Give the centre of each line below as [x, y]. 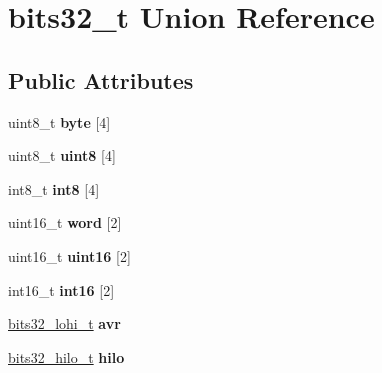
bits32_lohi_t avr [64, 323]
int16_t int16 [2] [61, 289]
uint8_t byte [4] [59, 121]
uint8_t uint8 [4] [62, 155]
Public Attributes [101, 79]
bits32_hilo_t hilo [66, 356]
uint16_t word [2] [65, 222]
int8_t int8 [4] [54, 188]
